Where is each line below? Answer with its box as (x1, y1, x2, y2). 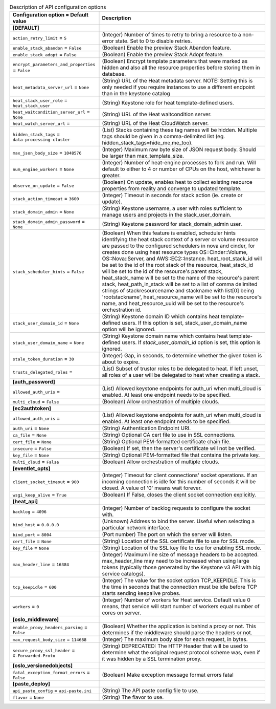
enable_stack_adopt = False (12, 51, 77, 58)
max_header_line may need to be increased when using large (102, 557, 250, 565)
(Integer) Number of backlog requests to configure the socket (102, 505, 250, 512)
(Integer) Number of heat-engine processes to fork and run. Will (102, 159, 256, 166)
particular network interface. (102, 524, 171, 531)
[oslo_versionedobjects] (12, 662, 73, 669)
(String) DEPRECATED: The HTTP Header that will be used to (102, 642, 248, 650)
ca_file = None (12, 432, 47, 439)
